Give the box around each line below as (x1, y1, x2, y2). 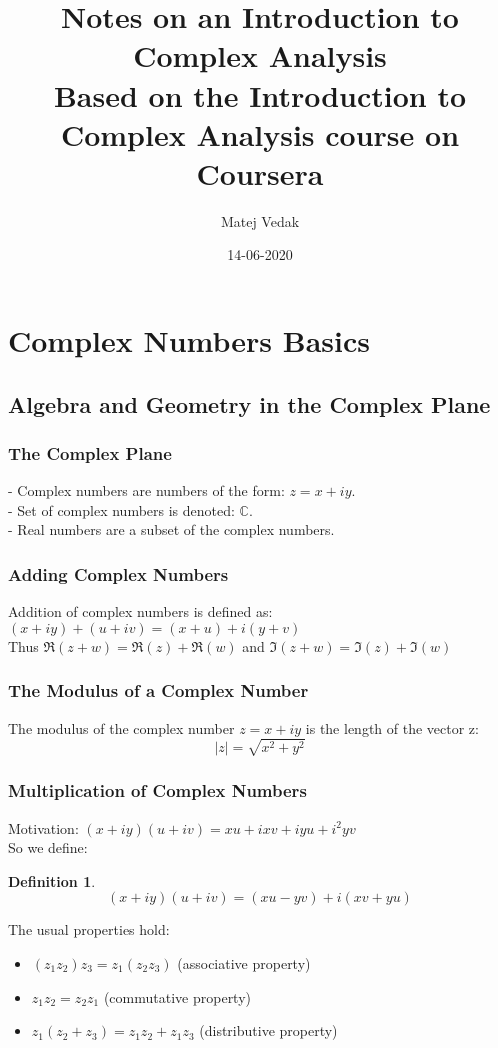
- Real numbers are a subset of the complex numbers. (8, 519, 335, 540)
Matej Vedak (220, 210, 300, 231)
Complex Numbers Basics (8, 320, 370, 361)
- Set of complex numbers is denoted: (8, 499, 235, 520)
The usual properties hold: (8, 919, 170, 940)
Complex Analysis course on (60, 113, 460, 154)
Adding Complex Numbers (8, 561, 229, 586)
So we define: (8, 837, 88, 858)
